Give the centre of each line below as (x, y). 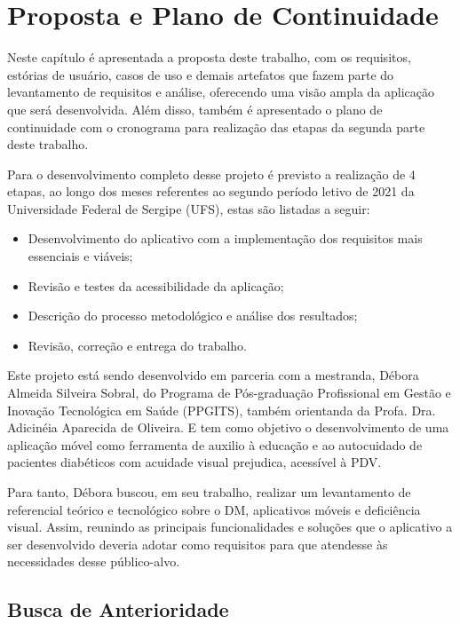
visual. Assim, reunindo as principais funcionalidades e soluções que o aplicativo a (230, 527)
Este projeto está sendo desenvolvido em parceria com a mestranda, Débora (213, 375)
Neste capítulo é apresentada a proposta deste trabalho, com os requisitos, (209, 57)
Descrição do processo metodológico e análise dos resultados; (193, 316)
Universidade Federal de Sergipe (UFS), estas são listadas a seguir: (189, 208)
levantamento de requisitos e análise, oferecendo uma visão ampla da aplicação (221, 92)
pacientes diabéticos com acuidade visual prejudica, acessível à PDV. (194, 462)
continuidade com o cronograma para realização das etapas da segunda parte (216, 126)
